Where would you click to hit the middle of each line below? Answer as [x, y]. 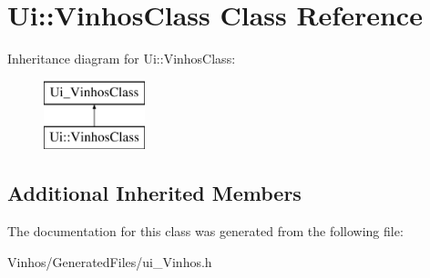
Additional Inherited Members [154, 193]
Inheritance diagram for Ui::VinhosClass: [122, 59]
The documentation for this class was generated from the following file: [205, 231]
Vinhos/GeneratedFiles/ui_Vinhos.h [110, 261]
